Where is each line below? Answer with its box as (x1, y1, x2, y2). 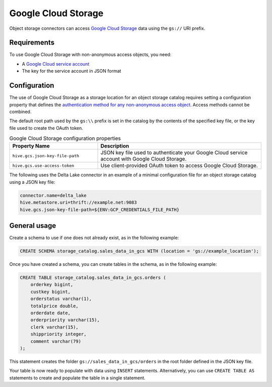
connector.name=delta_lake (20, 192, 87, 198)
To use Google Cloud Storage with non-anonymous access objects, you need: (9, 52, 172, 58)
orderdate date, (30, 310, 71, 316)
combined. (9, 109, 32, 115)
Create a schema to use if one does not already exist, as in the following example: (9, 235, 179, 241)
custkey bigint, (30, 288, 71, 295)
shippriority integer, (30, 331, 87, 337)
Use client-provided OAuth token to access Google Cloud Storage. (100, 162, 258, 169)
